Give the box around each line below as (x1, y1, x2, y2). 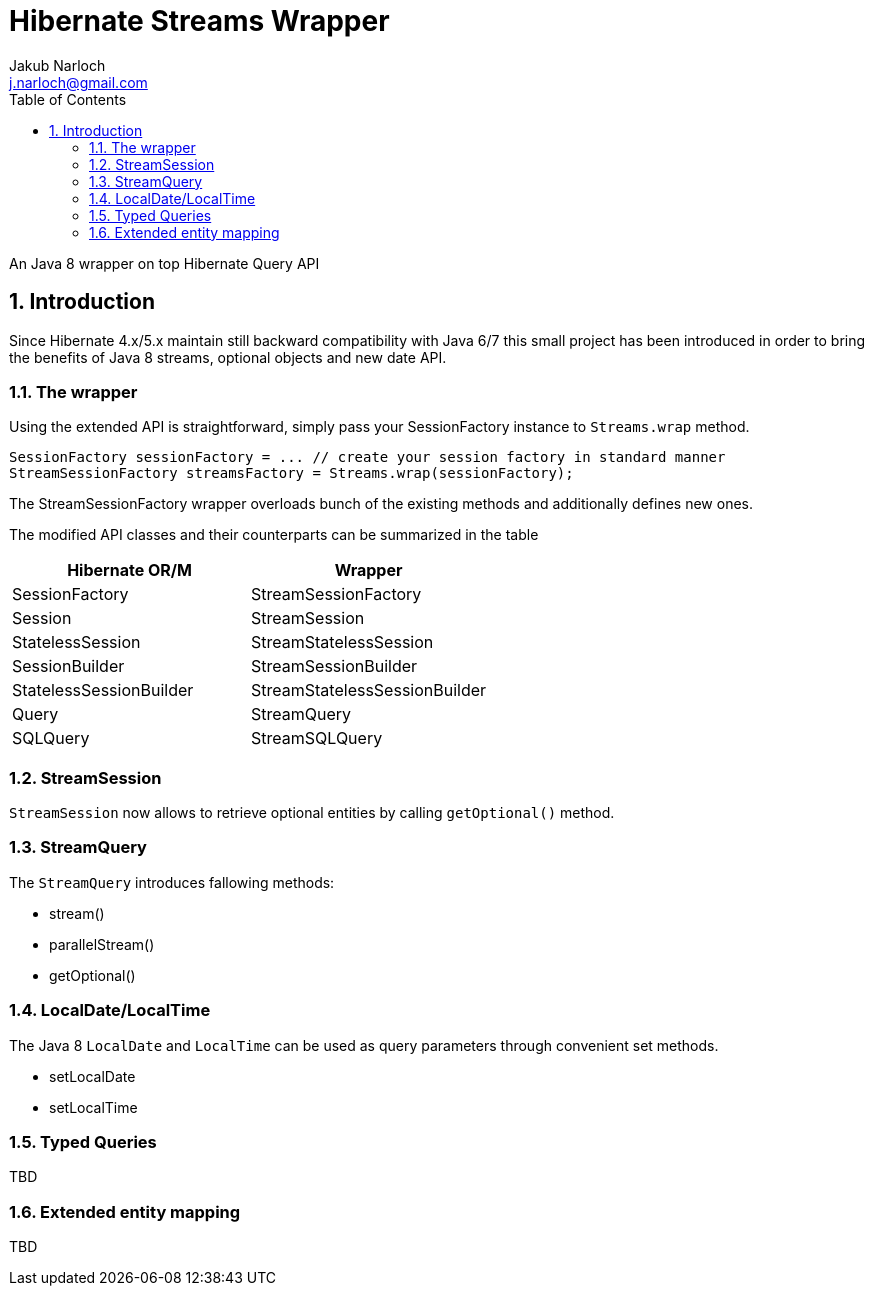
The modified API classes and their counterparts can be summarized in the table (9, 526, 539, 544)
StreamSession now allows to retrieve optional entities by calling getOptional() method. (9, 804, 615, 822)
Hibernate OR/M (67, 560, 192, 581)
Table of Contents (9, 90, 127, 108)
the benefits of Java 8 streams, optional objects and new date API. (9, 348, 447, 366)
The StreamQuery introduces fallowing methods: (9, 873, 335, 891)
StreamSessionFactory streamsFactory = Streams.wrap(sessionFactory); (9, 465, 574, 482)
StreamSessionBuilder (251, 656, 418, 677)
